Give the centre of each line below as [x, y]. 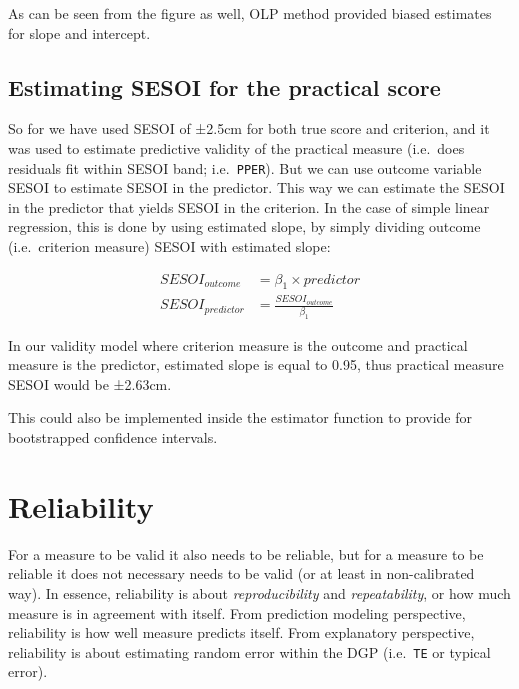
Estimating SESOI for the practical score [224, 86]
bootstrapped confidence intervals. [113, 437]
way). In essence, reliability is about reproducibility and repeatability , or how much [259, 592]
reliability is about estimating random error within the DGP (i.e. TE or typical [249, 651]
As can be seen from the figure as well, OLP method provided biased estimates [250, 13]
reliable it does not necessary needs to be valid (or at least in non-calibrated [241, 573]
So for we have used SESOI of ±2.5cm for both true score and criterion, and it [249, 128]
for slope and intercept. [79, 32]
